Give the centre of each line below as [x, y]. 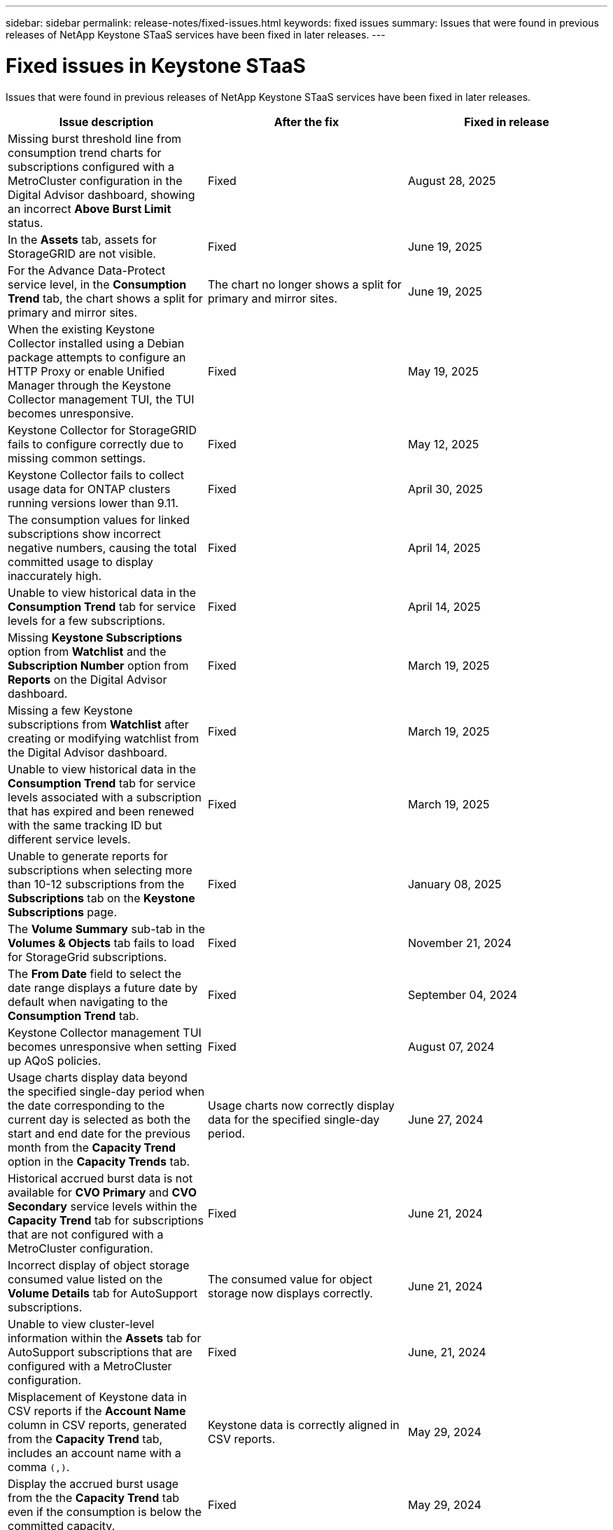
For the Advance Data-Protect [87, 270]
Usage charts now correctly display [301, 1105]
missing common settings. [77, 458]
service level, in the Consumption [97, 284]
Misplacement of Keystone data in [97, 1397]
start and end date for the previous [99, 1133]
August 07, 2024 [451, 1046]
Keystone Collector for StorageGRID [102, 430]
